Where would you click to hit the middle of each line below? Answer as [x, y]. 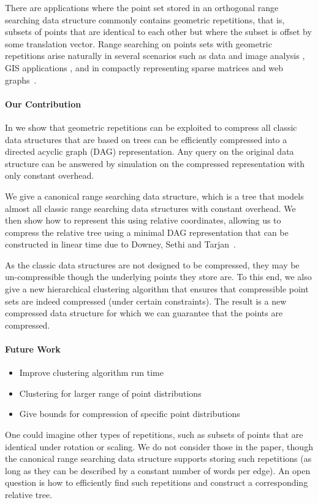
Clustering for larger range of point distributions [110, 393]
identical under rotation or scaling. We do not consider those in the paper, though [159, 446]
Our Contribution [43, 103]
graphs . [21, 80]
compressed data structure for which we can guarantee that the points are [144, 313]
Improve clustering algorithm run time [91, 372]
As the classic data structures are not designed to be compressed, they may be [152, 264]
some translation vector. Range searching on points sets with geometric [138, 43]
